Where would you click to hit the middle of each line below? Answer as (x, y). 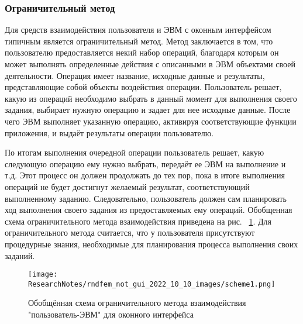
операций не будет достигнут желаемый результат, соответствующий (127, 186)
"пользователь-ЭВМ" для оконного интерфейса (111, 314)
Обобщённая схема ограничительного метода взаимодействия (137, 303)
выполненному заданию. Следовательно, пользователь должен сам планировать (146, 198)
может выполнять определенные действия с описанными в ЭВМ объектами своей (150, 64)
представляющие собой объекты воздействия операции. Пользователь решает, (143, 87)
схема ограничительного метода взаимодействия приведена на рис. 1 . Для (138, 221)
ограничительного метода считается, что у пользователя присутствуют (130, 232)
